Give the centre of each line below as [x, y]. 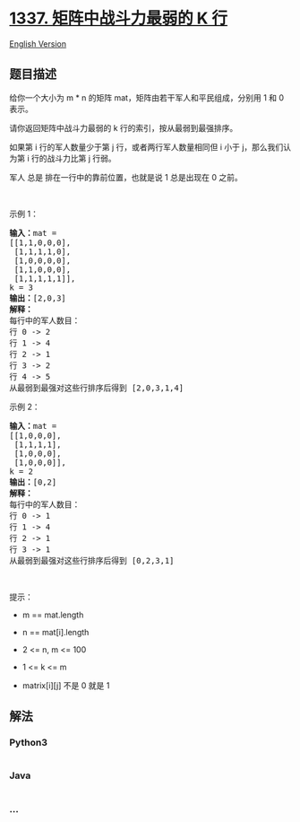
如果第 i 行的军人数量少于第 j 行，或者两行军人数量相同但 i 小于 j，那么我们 [146, 147]
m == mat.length [53, 615]
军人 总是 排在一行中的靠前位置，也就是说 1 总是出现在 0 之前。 [126, 177]
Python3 [28, 743]
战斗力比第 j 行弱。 [81, 158]
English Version [38, 44]
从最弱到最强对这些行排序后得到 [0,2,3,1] [92, 560]
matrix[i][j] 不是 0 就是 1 [66, 685]
